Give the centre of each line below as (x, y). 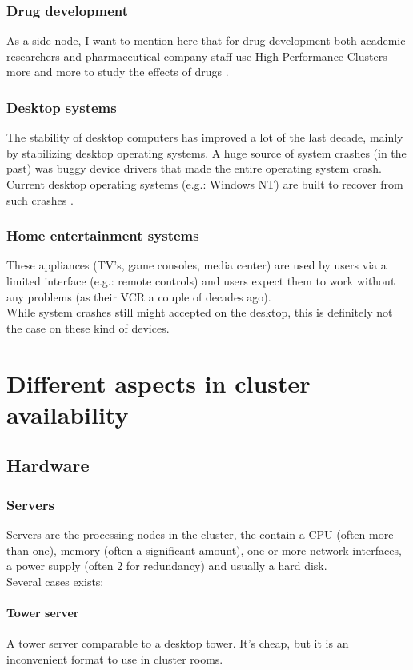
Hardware (48, 465)
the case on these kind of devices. (88, 327)
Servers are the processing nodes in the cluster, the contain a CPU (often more (200, 534)
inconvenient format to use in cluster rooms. (115, 658)
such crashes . (40, 199)
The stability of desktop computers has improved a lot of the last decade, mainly (205, 137)
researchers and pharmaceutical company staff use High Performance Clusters (197, 56)
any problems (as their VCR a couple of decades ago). (139, 296)
